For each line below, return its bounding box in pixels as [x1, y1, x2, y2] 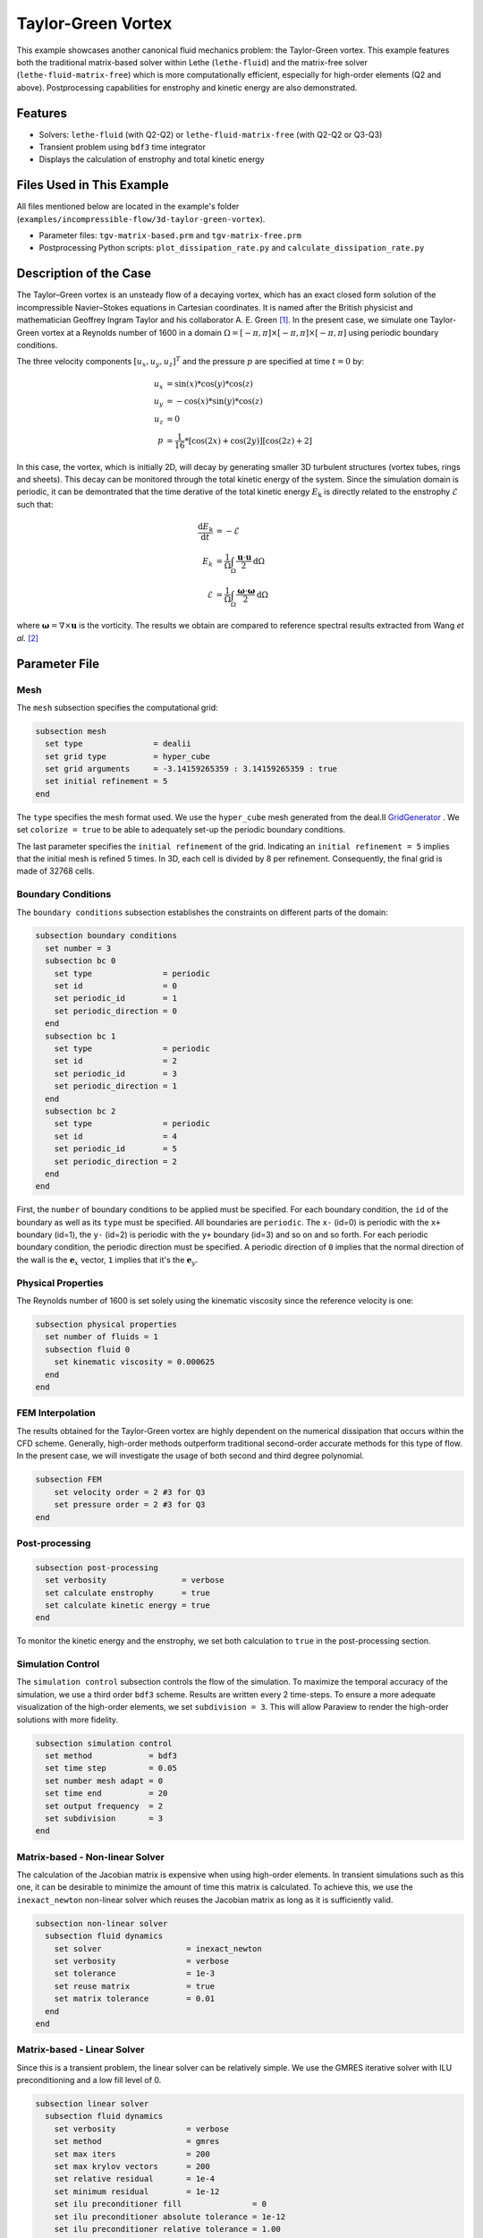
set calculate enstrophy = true [45, 1587, 210, 1598]
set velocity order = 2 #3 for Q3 [54, 1487, 206, 1497]
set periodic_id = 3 [54, 1068, 178, 1079]
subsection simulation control [35, 1738, 174, 1748]
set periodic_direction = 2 [54, 1156, 178, 1166]
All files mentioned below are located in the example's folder [16, 201, 240, 212]
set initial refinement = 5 [45, 776, 168, 787]
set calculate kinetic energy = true [45, 1600, 210, 1610]
